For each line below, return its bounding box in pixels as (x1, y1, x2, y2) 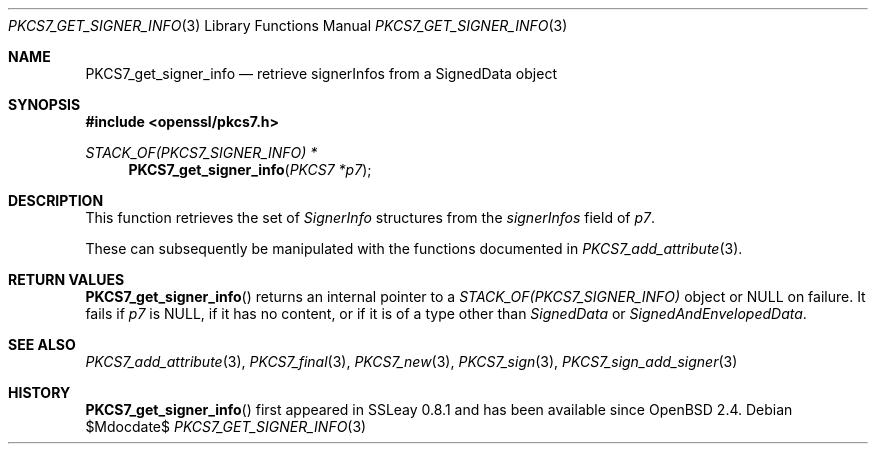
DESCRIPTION (8, 192, 104, 209)
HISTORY (8, 384, 71, 401)
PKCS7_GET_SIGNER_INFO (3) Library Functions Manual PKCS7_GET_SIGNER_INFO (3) (8, 17, 568, 34)
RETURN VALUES (8, 271, 125, 288)
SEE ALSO (8, 336, 76, 353)
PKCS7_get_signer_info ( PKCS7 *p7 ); (128, 161, 372, 178)
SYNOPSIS (8, 96, 81, 113)
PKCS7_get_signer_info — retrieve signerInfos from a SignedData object (85, 65, 557, 82)
